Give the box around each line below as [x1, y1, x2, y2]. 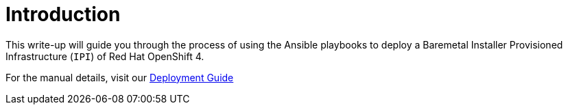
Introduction [5, 3, 121, 26]
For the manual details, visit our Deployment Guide [5, 71, 234, 83]
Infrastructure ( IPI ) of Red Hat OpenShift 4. [5, 50, 204, 62]
